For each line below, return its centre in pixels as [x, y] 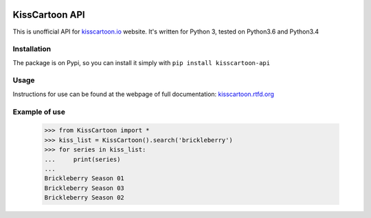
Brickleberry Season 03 [85, 188]
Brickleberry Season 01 [85, 179]
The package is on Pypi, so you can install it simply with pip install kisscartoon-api [142, 62]
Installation [32, 49]
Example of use [39, 112]
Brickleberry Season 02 [85, 198]
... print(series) [82, 159]
